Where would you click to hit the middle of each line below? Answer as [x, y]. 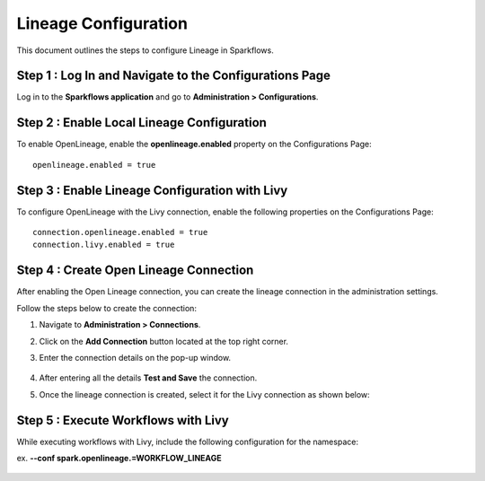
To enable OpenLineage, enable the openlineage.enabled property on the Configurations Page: [194, 144]
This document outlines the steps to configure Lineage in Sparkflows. [145, 50]
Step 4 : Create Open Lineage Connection [135, 271]
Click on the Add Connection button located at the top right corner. [164, 341]
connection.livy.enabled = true [104, 245]
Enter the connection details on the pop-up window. [135, 357]
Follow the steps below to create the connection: [107, 308]
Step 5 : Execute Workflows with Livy [123, 420]
